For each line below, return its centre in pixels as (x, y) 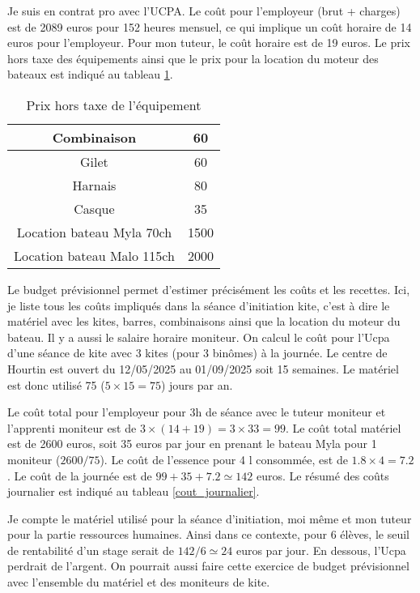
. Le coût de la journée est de (80, 475)
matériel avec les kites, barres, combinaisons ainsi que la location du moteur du (204, 321)
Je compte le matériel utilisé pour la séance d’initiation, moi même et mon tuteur (210, 518)
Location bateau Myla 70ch (94, 232)
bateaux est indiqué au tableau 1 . (90, 74)
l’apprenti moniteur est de (72, 427)
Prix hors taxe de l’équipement (114, 105)
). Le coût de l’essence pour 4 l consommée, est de (224, 459)
